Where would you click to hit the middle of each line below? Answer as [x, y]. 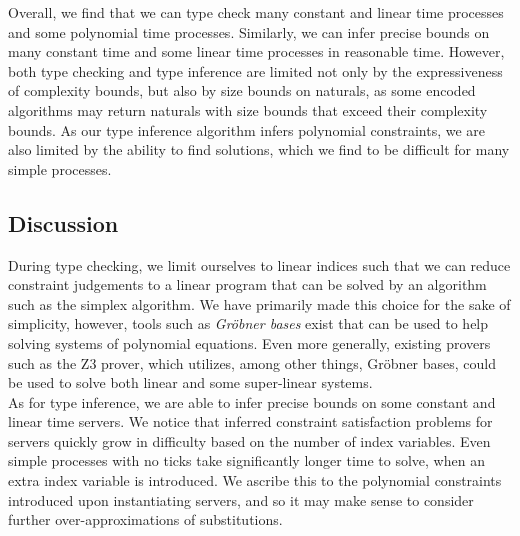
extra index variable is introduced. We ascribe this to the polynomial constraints [255, 480]
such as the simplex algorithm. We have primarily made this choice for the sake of [259, 303]
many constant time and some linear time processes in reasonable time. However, [256, 51]
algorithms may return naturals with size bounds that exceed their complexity [248, 109]
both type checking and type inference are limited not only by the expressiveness [255, 70]
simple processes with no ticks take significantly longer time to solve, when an [246, 460]
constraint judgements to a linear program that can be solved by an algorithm [247, 284]
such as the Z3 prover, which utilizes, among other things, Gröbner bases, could [252, 362]
